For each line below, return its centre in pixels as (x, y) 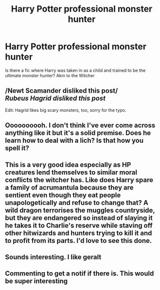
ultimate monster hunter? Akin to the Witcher (50, 75)
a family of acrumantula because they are (69, 187)
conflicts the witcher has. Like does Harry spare (79, 180)
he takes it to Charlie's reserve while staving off (79, 225)
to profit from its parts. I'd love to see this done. (79, 241)
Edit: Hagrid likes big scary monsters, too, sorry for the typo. (66, 110)
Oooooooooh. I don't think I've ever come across (80, 126)
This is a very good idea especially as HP (68, 164)
